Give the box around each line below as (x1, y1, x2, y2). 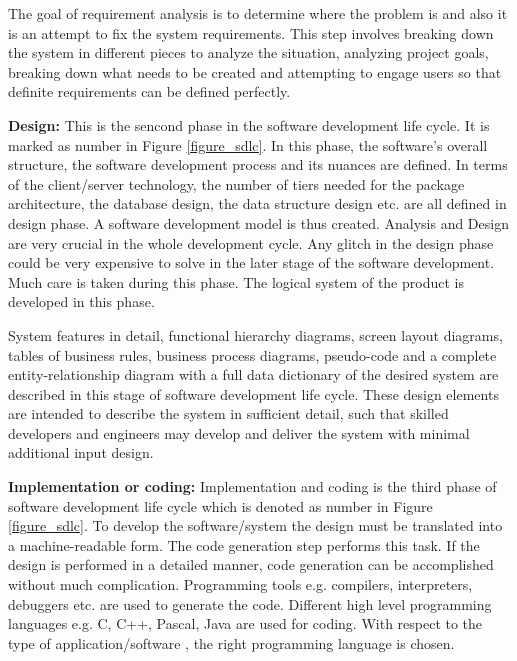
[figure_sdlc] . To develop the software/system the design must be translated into (8, 515, 503, 536)
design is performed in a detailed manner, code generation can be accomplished (8, 554, 494, 575)
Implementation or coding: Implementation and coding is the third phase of (8, 476, 497, 497)
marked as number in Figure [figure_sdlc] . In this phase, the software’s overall (8, 134, 488, 155)
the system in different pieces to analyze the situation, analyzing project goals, (8, 42, 489, 63)
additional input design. (8, 442, 154, 463)
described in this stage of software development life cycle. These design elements (8, 383, 499, 404)
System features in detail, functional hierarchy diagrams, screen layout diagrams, (8, 324, 503, 345)
